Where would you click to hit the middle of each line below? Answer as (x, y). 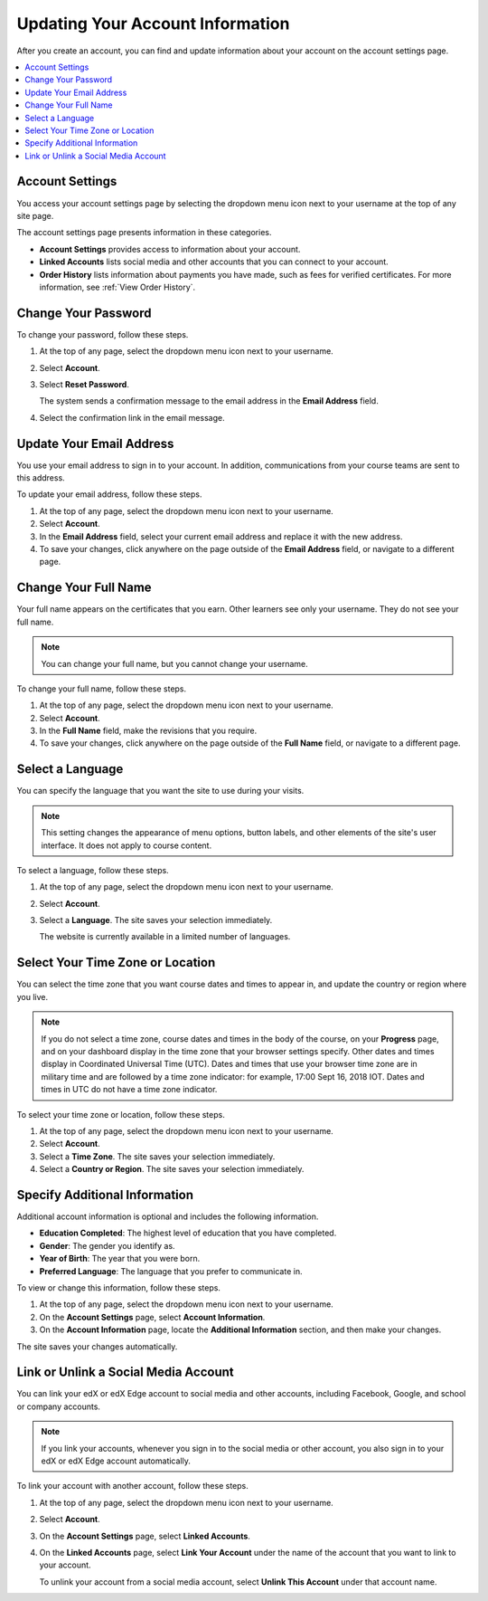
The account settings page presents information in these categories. (144, 233)
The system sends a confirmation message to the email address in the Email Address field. (209, 401)
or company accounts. (59, 1406)
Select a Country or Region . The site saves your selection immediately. (172, 1169)
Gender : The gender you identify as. (107, 1245)
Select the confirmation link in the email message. (132, 417)
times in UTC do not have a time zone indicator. (129, 1090)
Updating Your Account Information (153, 24)
